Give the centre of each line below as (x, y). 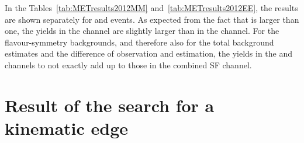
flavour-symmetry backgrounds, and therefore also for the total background (139, 42)
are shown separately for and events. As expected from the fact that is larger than (152, 19)
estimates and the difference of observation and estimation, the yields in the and (149, 53)
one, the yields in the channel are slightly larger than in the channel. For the (142, 31)
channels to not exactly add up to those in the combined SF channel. (128, 64)
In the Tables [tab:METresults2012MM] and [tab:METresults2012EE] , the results (151, 8)
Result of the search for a (110, 105)
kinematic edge (67, 128)
